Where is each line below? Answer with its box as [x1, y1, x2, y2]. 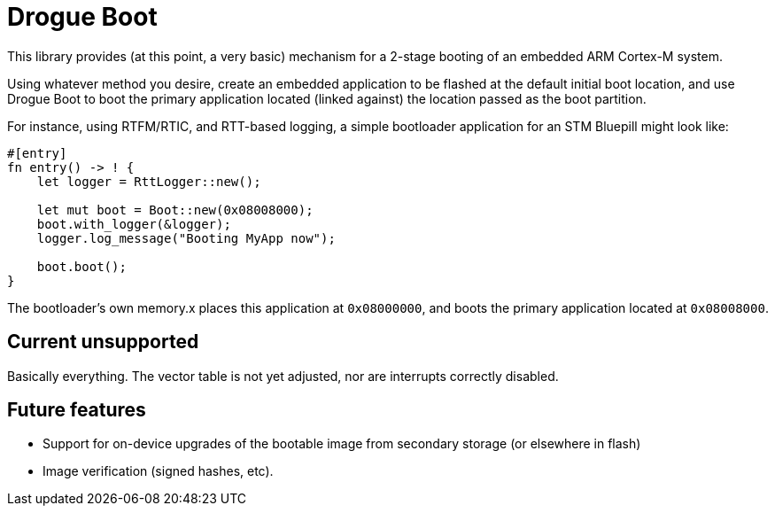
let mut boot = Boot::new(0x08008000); [36, 202, 314, 217]
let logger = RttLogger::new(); [36, 174, 261, 189]
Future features [7, 399, 146, 422]
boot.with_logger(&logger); [36, 216, 231, 231]
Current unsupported [7, 330, 199, 354]
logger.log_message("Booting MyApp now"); [36, 230, 336, 245]
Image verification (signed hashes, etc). [43, 463, 274, 479]
